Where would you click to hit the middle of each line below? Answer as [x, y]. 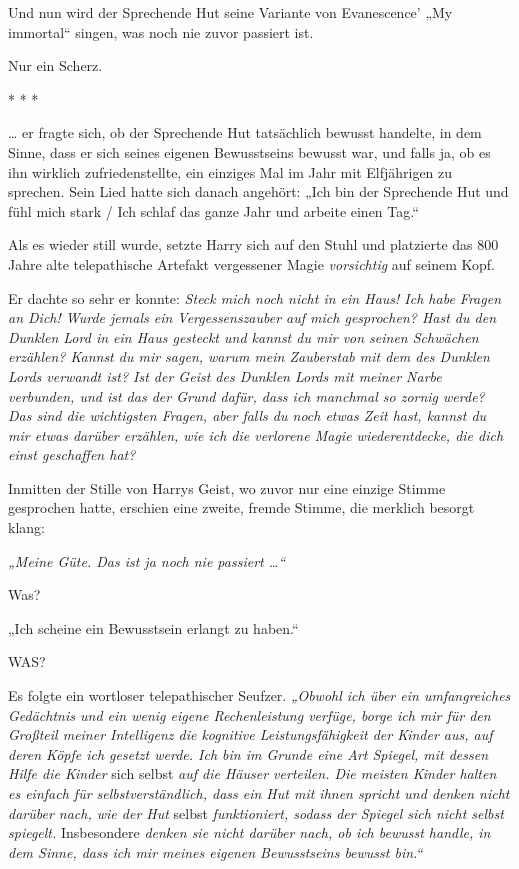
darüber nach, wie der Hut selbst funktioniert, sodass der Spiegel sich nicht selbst [256, 812]
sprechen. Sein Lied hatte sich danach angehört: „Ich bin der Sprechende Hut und [258, 191]
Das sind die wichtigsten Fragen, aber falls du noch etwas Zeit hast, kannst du [247, 415]
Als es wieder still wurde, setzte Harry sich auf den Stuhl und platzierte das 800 [253, 244]
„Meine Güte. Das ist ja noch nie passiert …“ [147, 560]
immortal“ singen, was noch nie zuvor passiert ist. [161, 31]
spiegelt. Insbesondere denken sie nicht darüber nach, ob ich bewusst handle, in [249, 832]
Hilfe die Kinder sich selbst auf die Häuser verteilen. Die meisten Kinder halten [252, 773]
